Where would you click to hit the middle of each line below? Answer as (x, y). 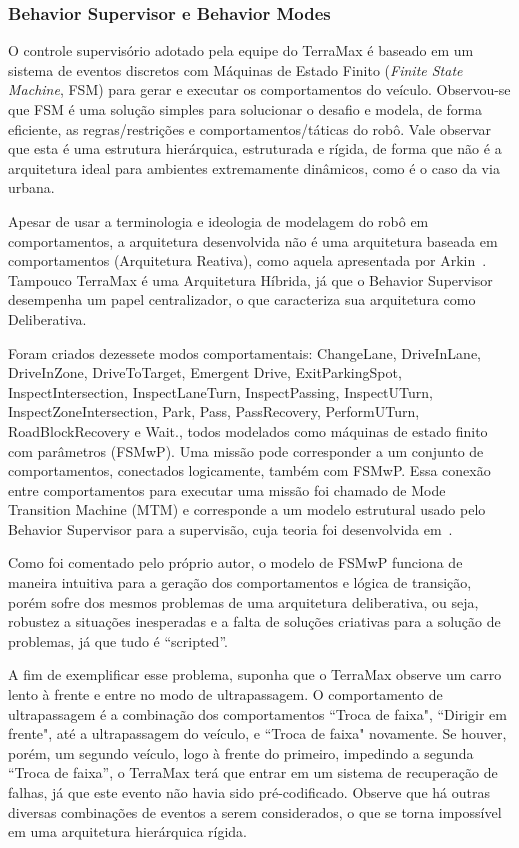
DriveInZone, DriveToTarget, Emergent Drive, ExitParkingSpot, (205, 372)
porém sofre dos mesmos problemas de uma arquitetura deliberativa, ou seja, (243, 601)
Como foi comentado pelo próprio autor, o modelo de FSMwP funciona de (235, 562)
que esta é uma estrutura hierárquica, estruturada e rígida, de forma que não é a (255, 148)
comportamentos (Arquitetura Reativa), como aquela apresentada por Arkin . (247, 260)
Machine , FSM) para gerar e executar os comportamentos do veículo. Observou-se (259, 89)
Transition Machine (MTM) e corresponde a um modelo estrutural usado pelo (247, 509)
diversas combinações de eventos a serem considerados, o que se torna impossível (255, 811)
